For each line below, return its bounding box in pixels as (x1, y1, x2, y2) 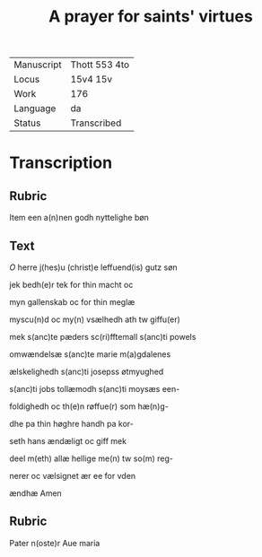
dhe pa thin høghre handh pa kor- (9, 419, 135, 429)
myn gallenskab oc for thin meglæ (9, 297, 135, 307)
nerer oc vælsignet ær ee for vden (9, 471, 136, 481)
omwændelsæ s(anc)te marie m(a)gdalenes (9, 349, 171, 360)
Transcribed (70, 117, 122, 129)
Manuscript (13, 58, 63, 71)
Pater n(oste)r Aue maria (9, 537, 100, 548)
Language (13, 102, 57, 115)
